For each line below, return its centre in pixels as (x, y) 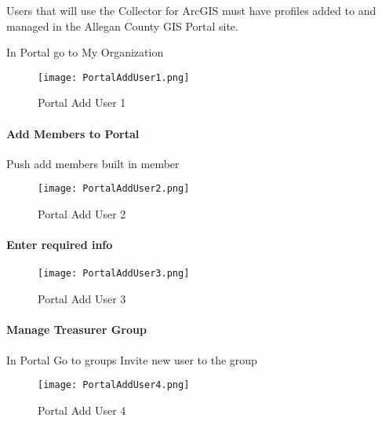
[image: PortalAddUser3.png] (114, 274)
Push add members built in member (93, 163)
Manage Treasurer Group (76, 329)
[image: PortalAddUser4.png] (114, 385)
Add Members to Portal (73, 133)
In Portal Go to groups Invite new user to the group (132, 359)
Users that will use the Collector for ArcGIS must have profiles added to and (191, 10)
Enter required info (60, 245)
